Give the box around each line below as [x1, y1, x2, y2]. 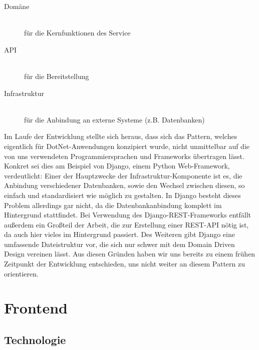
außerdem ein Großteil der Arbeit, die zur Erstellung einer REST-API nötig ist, [4, 219, 249, 229]
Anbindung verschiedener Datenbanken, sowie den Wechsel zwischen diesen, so [4, 180, 245, 190]
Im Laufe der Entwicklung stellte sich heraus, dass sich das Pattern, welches [4, 131, 237, 141]
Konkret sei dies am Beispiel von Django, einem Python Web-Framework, [4, 160, 230, 171]
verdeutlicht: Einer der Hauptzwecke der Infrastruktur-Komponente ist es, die [4, 170, 242, 180]
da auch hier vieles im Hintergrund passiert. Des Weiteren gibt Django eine [4, 229, 235, 239]
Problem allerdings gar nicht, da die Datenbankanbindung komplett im [4, 199, 222, 210]
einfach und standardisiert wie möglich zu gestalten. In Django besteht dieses [4, 189, 241, 200]
